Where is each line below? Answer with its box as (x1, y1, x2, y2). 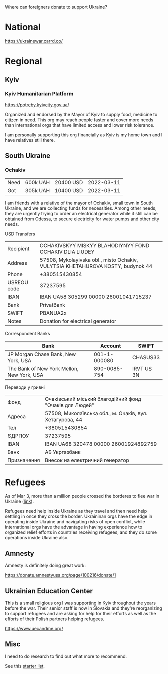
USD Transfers (5, 231, 36, 237)
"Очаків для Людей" (44, 402, 94, 409)
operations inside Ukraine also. (5, 535, 69, 541)
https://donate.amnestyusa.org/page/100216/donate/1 (5, 572, 116, 578)
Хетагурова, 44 (44, 416, 82, 423)
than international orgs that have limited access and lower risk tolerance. (5, 122, 155, 128)
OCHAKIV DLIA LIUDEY (39, 248, 95, 255)
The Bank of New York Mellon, (7, 365, 79, 372)
